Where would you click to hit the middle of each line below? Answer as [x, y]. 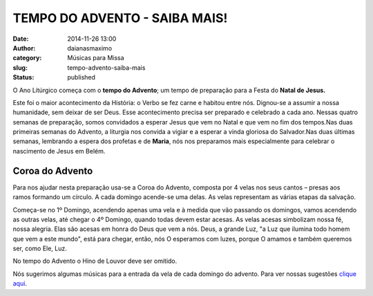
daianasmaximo [90, 48]
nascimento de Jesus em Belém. [59, 151]
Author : [24, 48]
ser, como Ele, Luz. [40, 248]
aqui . [20, 284]
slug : [20, 67]
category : [27, 58]
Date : [21, 39]
